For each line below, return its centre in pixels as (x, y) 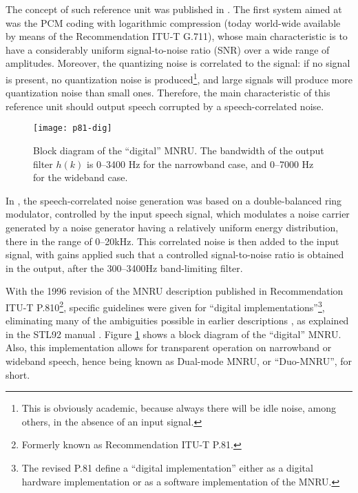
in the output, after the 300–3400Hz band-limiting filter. (124, 268)
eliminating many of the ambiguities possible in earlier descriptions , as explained (177, 321)
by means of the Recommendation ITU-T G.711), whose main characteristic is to (177, 36)
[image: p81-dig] (73, 128)
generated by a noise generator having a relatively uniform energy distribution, (172, 228)
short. (18, 374)
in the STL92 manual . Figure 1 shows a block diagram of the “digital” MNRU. (173, 334)
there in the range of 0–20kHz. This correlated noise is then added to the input (172, 241)
